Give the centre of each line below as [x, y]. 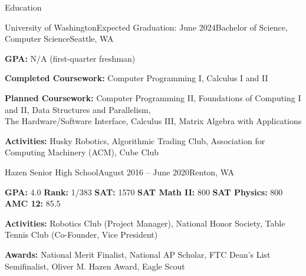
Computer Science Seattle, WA [59, 39]
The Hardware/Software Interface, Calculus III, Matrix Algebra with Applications [153, 121]
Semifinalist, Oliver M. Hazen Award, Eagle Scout [95, 266]
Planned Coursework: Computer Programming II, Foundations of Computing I [153, 97]
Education [23, 7]
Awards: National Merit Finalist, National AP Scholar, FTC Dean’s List [138, 254]
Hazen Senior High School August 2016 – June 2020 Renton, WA [120, 172]
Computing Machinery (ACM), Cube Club [82, 152]
